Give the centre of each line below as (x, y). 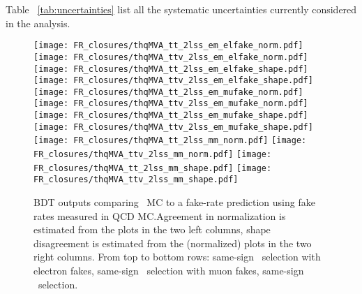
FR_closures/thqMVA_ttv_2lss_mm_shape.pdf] (136, 180)
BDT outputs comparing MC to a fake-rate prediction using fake (174, 202)
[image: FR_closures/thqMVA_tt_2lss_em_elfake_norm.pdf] (168, 46)
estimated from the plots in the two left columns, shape (152, 229)
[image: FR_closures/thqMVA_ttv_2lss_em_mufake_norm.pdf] (171, 104)
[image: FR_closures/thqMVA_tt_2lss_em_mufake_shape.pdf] (171, 116)
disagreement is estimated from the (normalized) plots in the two (173, 243)
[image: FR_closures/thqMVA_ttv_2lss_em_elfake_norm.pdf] (171, 57)
